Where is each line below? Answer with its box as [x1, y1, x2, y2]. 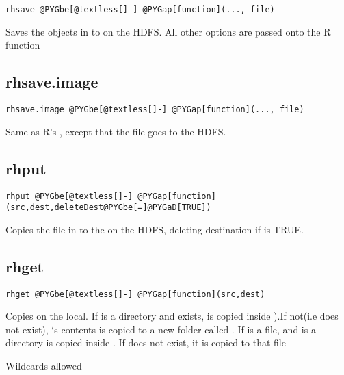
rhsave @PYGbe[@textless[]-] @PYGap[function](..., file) [5, 5, 275, 14]
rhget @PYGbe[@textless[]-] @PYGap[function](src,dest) [5, 289, 265, 299]
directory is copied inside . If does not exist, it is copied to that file [5, 335, 286, 350]
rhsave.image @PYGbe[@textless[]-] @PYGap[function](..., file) [5, 105, 304, 115]
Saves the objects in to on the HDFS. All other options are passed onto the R [5, 24, 331, 38]
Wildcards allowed [5, 359, 82, 373]
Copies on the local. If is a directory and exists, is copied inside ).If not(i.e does [5, 309, 339, 323]
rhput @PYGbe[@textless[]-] [5, 191, 133, 201]
